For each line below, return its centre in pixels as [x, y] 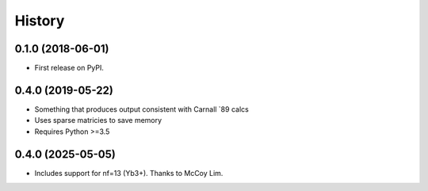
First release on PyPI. [69, 68]
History [40, 21]
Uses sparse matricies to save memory [98, 120]
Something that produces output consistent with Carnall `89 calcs [141, 109]
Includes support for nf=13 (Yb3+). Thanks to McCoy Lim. [129, 173]
